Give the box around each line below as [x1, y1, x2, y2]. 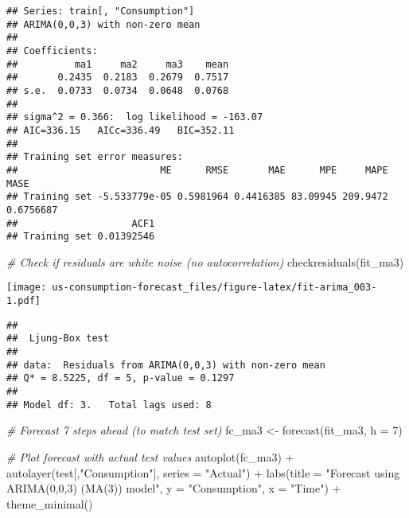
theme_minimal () [6, 495, 93, 512]
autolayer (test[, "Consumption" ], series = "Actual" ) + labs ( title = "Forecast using [6, 464, 400, 481]
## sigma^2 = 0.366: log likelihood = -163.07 [6, 111, 263, 123]
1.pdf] [6, 295, 41, 307]
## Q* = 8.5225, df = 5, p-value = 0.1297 [6, 372, 235, 384]
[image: [6, 282, 47, 294]
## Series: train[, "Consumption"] [6, 6, 195, 17]
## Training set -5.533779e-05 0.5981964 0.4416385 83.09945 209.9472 [6, 191, 388, 203]
